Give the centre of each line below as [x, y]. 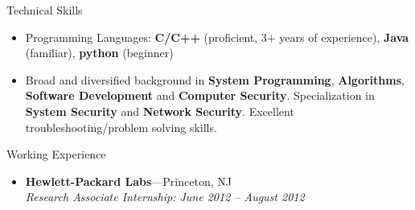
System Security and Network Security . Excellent [160, 111]
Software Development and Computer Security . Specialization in [200, 95]
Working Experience [56, 154]
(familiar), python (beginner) [99, 53]
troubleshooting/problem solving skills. [121, 127]
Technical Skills [45, 10]
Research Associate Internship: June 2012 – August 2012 [165, 197]
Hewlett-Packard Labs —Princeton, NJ [128, 181]
